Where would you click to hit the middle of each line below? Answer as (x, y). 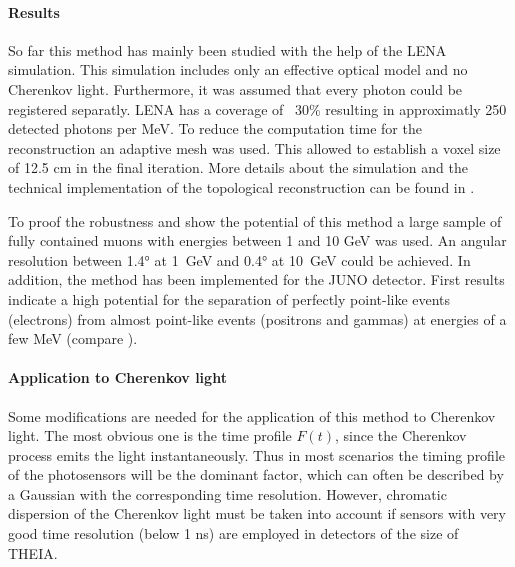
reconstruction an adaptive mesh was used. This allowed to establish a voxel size (254, 147)
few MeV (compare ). (73, 338)
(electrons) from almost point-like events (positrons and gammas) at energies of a (257, 318)
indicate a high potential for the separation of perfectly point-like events (229, 298)
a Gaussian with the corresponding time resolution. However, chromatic (227, 493)
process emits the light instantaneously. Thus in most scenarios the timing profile (257, 454)
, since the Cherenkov (400, 435)
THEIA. (33, 552)
